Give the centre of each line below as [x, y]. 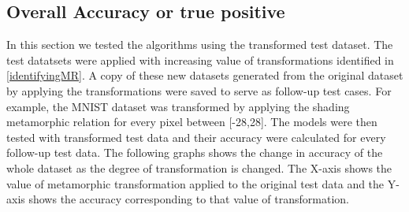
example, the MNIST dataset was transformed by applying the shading [178, 106]
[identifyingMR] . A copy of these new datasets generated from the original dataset [205, 75]
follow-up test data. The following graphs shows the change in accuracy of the [195, 152]
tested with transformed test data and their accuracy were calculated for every [196, 137]
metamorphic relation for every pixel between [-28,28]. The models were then [192, 122]
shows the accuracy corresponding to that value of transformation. [189, 199]
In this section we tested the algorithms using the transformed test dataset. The [200, 45]
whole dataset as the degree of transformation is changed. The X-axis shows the [199, 167]
